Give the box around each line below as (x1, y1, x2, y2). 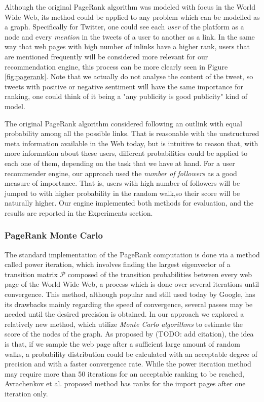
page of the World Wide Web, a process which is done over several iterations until (5, 279, 259, 289)
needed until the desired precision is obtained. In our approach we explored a (5, 309, 244, 319)
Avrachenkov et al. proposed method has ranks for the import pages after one (5, 378, 246, 389)
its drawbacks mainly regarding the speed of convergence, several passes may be (5, 298, 253, 309)
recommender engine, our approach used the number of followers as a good (5, 167, 237, 178)
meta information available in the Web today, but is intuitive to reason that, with (5, 138, 258, 148)
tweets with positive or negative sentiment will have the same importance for (5, 81, 243, 91)
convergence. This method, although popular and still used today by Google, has (5, 289, 255, 299)
